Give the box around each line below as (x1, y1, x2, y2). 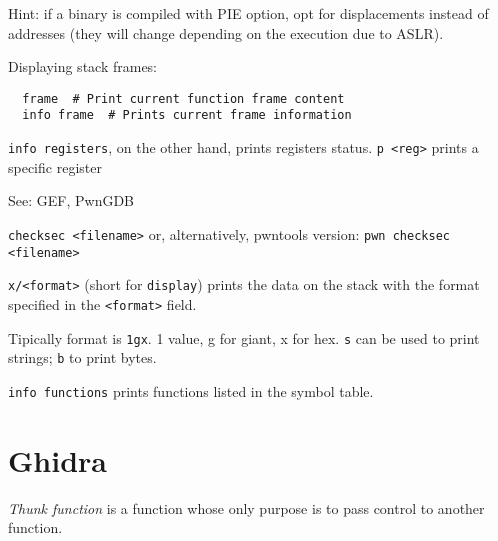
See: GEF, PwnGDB (8, 190, 135, 211)
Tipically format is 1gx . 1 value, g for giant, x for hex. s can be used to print (8, 327, 480, 348)
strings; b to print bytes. (8, 347, 157, 368)
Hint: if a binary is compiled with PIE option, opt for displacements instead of (8, 3, 489, 23)
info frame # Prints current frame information (22, 108, 352, 123)
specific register (8, 156, 102, 177)
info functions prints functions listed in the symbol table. (8, 380, 374, 401)
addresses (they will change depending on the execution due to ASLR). (8, 22, 444, 43)
